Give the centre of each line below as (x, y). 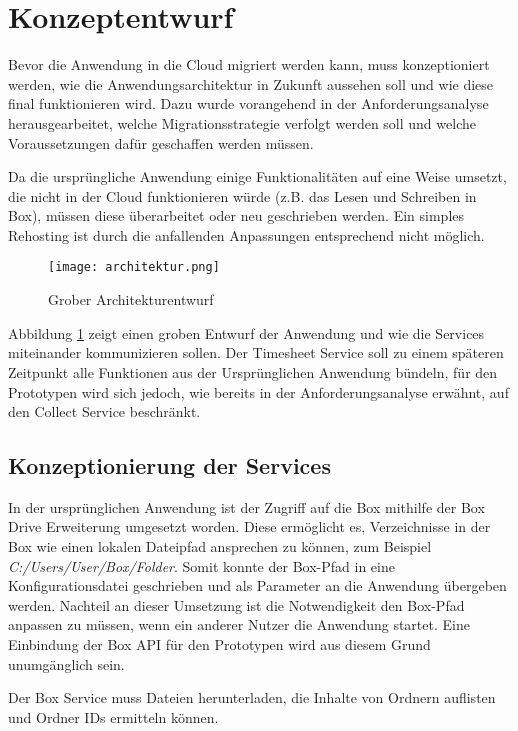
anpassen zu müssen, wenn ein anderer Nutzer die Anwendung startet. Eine (239, 624)
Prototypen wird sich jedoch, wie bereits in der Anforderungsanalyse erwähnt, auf (258, 391)
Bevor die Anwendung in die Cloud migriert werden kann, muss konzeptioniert (249, 64)
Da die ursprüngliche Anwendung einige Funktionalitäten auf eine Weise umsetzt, (257, 176)
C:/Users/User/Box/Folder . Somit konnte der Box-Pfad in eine (201, 565)
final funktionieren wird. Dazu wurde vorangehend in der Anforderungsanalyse (248, 103)
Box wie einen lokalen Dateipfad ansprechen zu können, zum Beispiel (220, 546)
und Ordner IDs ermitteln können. (113, 716)
